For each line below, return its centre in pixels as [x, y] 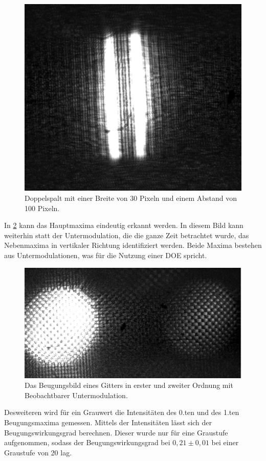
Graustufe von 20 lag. [38, 452]
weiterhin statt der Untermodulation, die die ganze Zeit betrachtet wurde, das [127, 235]
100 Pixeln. [42, 208]
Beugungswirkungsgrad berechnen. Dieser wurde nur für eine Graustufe [116, 432]
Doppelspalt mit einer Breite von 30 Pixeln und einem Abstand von [131, 198]
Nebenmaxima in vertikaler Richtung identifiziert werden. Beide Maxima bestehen [133, 245]
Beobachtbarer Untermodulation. [76, 395]
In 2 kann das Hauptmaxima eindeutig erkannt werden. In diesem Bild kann [124, 225]
